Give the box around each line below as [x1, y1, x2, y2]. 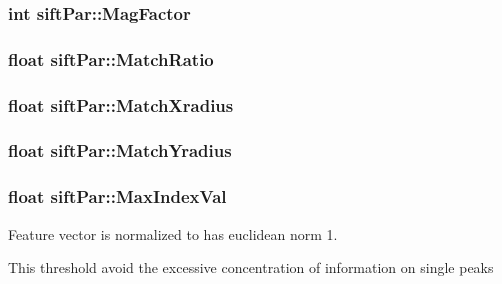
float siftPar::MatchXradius [8, 92, 234, 117]
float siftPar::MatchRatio [8, 46, 214, 71]
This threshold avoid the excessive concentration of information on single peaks [8, 257, 494, 278]
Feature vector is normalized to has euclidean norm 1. [8, 223, 338, 244]
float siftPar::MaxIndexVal [8, 184, 227, 209]
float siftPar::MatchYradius [8, 138, 232, 163]
